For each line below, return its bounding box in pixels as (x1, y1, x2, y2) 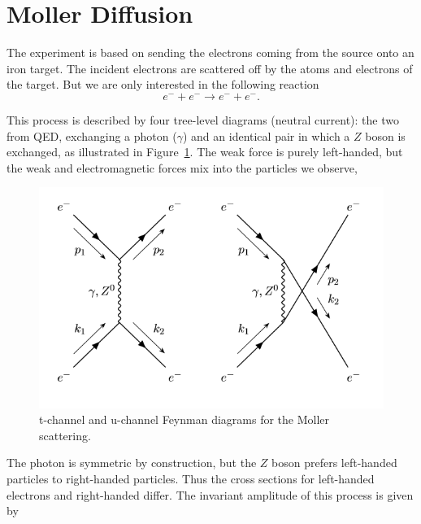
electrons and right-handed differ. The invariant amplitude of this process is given (7, 486, 414, 503)
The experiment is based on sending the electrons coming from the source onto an (7, 44, 414, 61)
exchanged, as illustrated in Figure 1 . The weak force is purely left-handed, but (7, 143, 403, 160)
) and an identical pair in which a (182, 127, 350, 144)
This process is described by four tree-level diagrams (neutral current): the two (7, 111, 399, 128)
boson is (365, 127, 406, 144)
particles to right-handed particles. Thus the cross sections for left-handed (7, 470, 375, 487)
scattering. (39, 426, 91, 443)
